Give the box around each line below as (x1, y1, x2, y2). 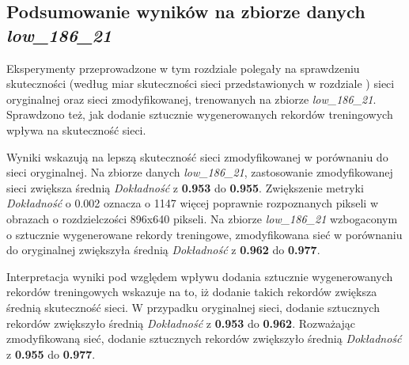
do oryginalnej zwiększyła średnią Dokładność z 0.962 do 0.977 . (6, 241, 320, 258)
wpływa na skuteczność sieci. (6, 121, 146, 138)
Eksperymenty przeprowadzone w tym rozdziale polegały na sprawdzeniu (6, 59, 360, 76)
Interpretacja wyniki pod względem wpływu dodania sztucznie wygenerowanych (6, 268, 393, 284)
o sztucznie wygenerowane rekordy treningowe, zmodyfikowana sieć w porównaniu (6, 226, 403, 242)
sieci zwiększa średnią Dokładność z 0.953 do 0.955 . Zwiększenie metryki (6, 179, 364, 196)
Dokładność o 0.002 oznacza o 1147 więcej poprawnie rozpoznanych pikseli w (6, 195, 379, 211)
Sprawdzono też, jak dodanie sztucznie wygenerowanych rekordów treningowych (6, 106, 393, 123)
